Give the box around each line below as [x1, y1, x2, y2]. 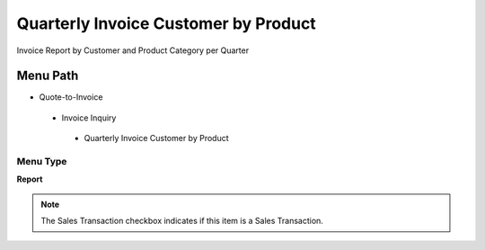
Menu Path [16, 68, 79, 84]
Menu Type [16, 156, 67, 167]
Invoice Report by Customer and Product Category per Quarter [16, 45, 250, 56]
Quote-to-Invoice [39, 92, 103, 103]
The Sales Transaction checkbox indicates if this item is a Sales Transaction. [40, 216, 323, 227]
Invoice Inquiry [61, 112, 117, 123]
